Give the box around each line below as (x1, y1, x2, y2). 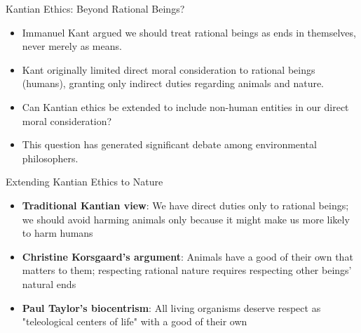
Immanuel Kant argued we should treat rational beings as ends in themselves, (22, 25, 356, 39)
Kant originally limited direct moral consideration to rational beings (22, 62, 315, 77)
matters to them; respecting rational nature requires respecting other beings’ (22, 263, 352, 277)
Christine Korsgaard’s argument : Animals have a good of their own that (22, 249, 353, 263)
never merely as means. (22, 39, 122, 53)
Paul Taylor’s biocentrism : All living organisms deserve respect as (22, 300, 321, 315)
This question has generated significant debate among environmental (22, 137, 317, 152)
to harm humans (22, 226, 93, 240)
